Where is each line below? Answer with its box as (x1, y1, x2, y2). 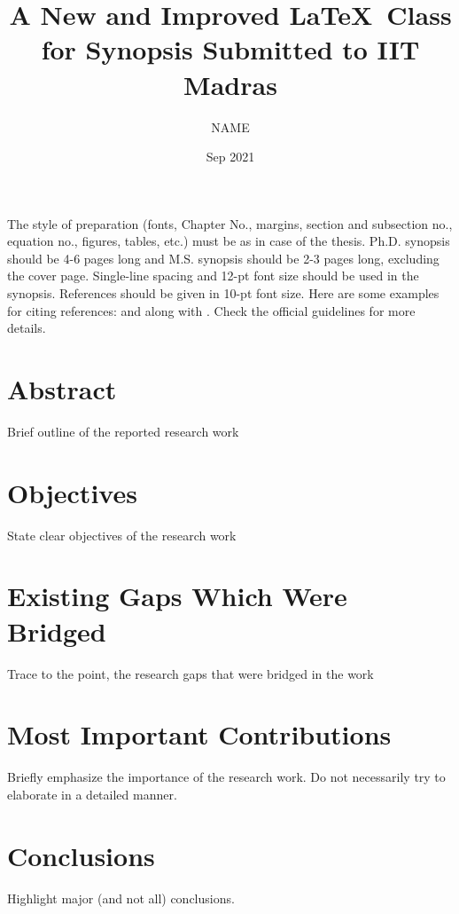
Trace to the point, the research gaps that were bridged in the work (7, 664, 374, 682)
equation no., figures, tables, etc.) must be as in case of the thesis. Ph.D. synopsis (7, 232, 450, 250)
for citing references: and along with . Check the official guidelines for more (7, 301, 416, 319)
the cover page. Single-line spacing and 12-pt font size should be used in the (7, 266, 419, 285)
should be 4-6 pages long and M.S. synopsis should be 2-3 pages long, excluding (7, 248, 440, 267)
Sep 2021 (206, 147, 255, 166)
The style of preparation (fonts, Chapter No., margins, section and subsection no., (7, 214, 453, 232)
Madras (183, 66, 277, 102)
